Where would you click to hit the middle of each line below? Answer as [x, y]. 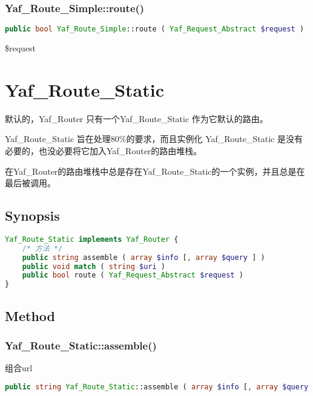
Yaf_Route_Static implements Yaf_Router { [92, 239]
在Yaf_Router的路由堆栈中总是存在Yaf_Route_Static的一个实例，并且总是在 [155, 171]
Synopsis [32, 216]
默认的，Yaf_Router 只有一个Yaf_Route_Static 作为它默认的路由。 [137, 118]
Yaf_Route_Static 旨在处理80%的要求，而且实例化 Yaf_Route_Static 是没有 [154, 139]
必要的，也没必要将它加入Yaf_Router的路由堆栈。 [104, 151]
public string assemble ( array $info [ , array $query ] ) [143, 257]
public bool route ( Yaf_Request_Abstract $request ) [133, 275]
